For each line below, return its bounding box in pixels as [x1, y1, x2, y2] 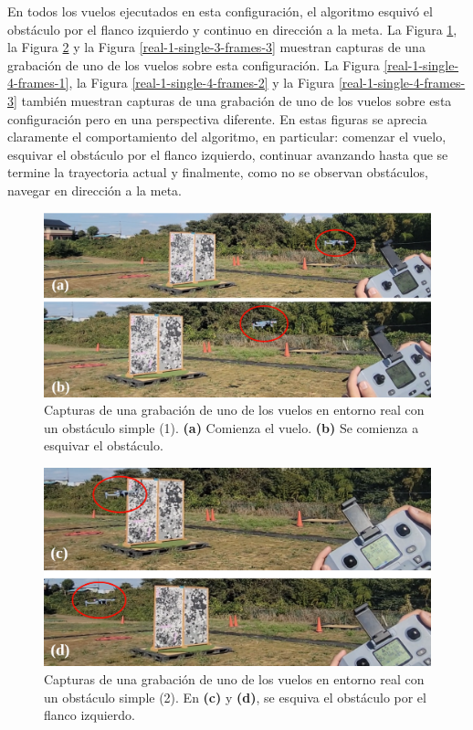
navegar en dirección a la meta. [7, 180, 183, 199]
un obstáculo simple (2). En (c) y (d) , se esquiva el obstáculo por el [44, 687, 426, 706]
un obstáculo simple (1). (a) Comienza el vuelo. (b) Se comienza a [44, 418, 419, 437]
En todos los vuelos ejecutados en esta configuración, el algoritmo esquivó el [7, 2, 433, 20]
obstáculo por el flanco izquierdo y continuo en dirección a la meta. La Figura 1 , [7, 19, 457, 38]
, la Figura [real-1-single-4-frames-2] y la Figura [68, 73, 335, 92]
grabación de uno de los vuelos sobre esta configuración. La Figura [7, 55, 380, 74]
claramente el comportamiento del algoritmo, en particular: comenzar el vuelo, [7, 127, 447, 146]
